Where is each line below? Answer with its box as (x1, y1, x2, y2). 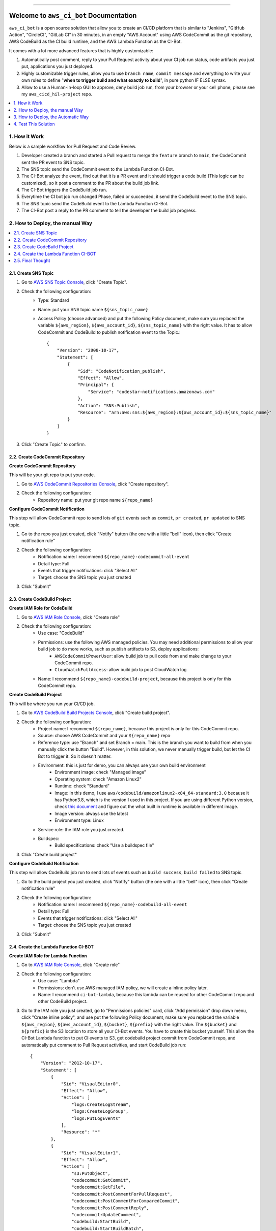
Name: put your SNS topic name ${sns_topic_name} (38, 306, 148, 312)
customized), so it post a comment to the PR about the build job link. (21, 180, 160, 186)
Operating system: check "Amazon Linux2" (55, 776, 142, 782)
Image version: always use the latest (55, 810, 129, 816)
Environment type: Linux (55, 817, 104, 823)
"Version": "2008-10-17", (56, 348, 120, 353)
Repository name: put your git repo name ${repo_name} (38, 497, 153, 503)
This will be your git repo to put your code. (9, 472, 95, 478)
